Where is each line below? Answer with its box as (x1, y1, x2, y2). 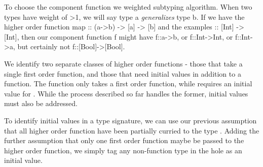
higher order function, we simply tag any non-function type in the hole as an (4, 145, 242, 155)
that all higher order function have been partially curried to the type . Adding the (4, 125, 259, 136)
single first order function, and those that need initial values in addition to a (4, 68, 241, 79)
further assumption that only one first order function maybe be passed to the (4, 135, 244, 146)
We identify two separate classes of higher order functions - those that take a (4, 58, 243, 69)
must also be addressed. (4, 98, 78, 109)
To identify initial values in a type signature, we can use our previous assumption (4, 115, 257, 125)
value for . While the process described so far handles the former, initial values (4, 88, 248, 98)
